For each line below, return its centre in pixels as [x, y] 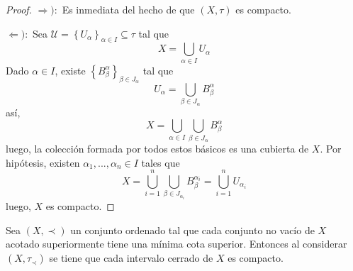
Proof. [19, 9]
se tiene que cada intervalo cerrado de [131, 258]
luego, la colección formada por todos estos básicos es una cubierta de [157, 148]
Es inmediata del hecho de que [128, 9]
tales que [161, 162]
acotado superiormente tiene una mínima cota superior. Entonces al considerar [176, 244]
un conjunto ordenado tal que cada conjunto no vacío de [192, 229]
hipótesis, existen [43, 162]
